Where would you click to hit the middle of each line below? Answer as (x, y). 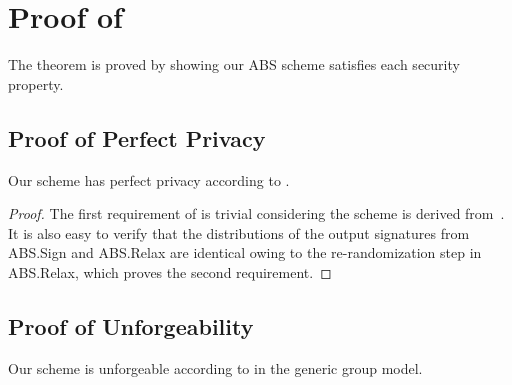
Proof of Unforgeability (131, 325)
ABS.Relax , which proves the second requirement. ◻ (170, 271)
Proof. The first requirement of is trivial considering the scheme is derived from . (256, 213)
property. (36, 83)
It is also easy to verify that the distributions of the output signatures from (239, 232)
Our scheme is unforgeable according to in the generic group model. (215, 367)
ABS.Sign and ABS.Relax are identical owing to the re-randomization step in (245, 252)
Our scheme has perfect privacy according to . (149, 179)
